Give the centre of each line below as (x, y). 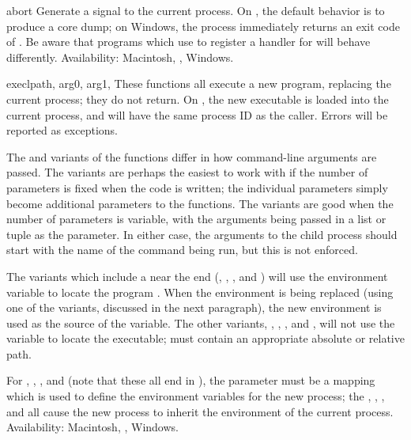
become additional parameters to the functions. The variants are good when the (200, 203)
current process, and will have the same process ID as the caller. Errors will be (197, 114)
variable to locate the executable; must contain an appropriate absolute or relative (205, 338)
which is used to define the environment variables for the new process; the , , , (196, 396)
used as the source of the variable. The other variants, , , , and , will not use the (201, 322)
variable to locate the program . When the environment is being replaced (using (200, 292)
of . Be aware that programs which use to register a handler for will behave (189, 42)
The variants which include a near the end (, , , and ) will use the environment (197, 276)
